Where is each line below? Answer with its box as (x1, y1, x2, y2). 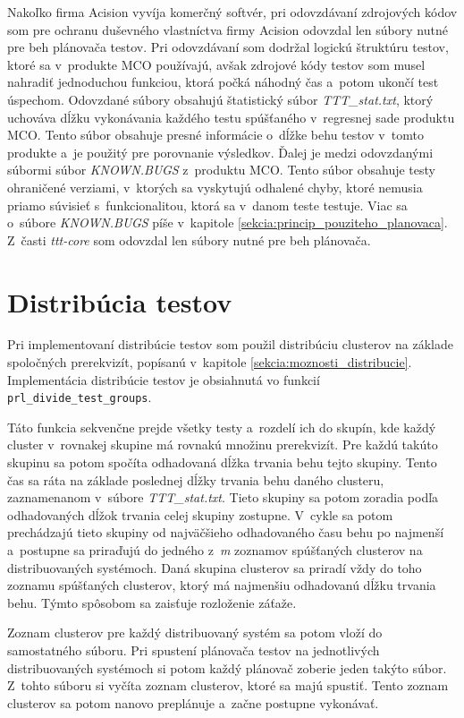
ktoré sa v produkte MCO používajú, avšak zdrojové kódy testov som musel (7, 55, 426, 73)
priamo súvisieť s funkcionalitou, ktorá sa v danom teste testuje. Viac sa (7, 195, 408, 214)
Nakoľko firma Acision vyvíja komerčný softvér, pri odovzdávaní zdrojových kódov (7, 3, 458, 21)
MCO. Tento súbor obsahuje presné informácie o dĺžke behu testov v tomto (7, 125, 424, 144)
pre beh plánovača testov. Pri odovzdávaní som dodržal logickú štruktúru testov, (7, 38, 449, 56)
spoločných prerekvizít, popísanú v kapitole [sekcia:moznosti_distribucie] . (7, 353, 412, 372)
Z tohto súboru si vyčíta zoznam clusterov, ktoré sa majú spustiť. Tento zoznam (7, 676, 449, 695)
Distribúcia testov (7, 283, 232, 320)
